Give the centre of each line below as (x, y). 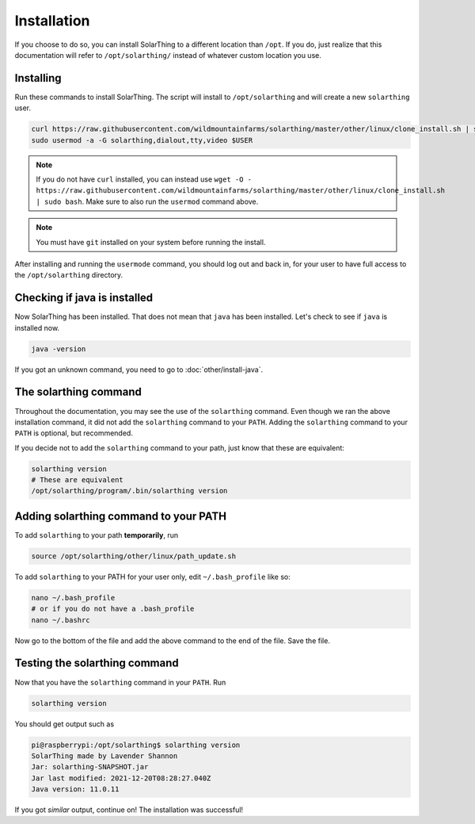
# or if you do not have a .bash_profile (113, 609)
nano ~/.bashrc (61, 620)
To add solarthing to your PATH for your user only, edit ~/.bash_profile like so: (152, 577)
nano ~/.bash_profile (73, 598)
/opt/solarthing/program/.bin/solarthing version (129, 491)
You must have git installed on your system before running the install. (151, 242)
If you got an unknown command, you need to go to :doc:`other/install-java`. (139, 370)
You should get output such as (65, 724)
